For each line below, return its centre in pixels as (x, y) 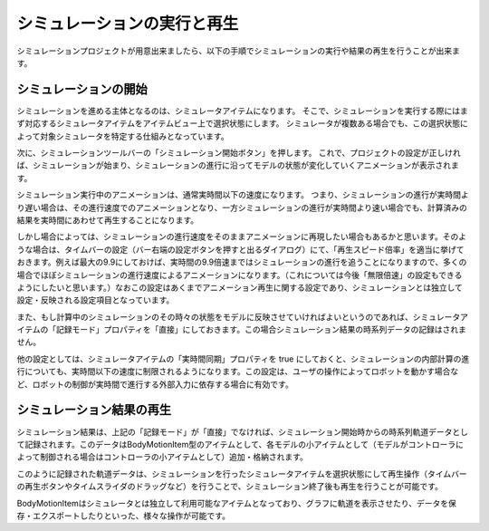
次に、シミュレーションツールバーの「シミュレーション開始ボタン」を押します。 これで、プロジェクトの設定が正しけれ (239, 153)
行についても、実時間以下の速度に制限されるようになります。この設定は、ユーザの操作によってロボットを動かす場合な (238, 372)
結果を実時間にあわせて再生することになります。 (108, 220)
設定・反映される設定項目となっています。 (96, 300)
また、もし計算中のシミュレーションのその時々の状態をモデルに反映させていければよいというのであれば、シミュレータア (243, 316)
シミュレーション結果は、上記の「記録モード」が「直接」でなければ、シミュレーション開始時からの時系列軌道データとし (242, 431)
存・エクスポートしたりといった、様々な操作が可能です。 (124, 516)
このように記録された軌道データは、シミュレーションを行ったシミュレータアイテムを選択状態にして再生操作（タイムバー (242, 473)
